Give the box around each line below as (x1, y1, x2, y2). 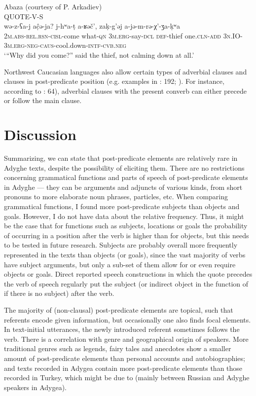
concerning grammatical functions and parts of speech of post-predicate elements (4, 172, 248, 182)
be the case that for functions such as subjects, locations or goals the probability (4, 220, 248, 231)
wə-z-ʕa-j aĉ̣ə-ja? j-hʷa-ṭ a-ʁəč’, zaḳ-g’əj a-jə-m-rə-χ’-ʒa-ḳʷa (4, 21, 181, 31)
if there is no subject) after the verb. (4, 288, 114, 298)
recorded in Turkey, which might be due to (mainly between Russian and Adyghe (4, 372, 250, 383)
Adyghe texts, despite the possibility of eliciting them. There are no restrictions (4, 162, 245, 173)
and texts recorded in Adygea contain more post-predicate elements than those (4, 362, 243, 373)
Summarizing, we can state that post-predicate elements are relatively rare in (4, 153, 238, 163)
